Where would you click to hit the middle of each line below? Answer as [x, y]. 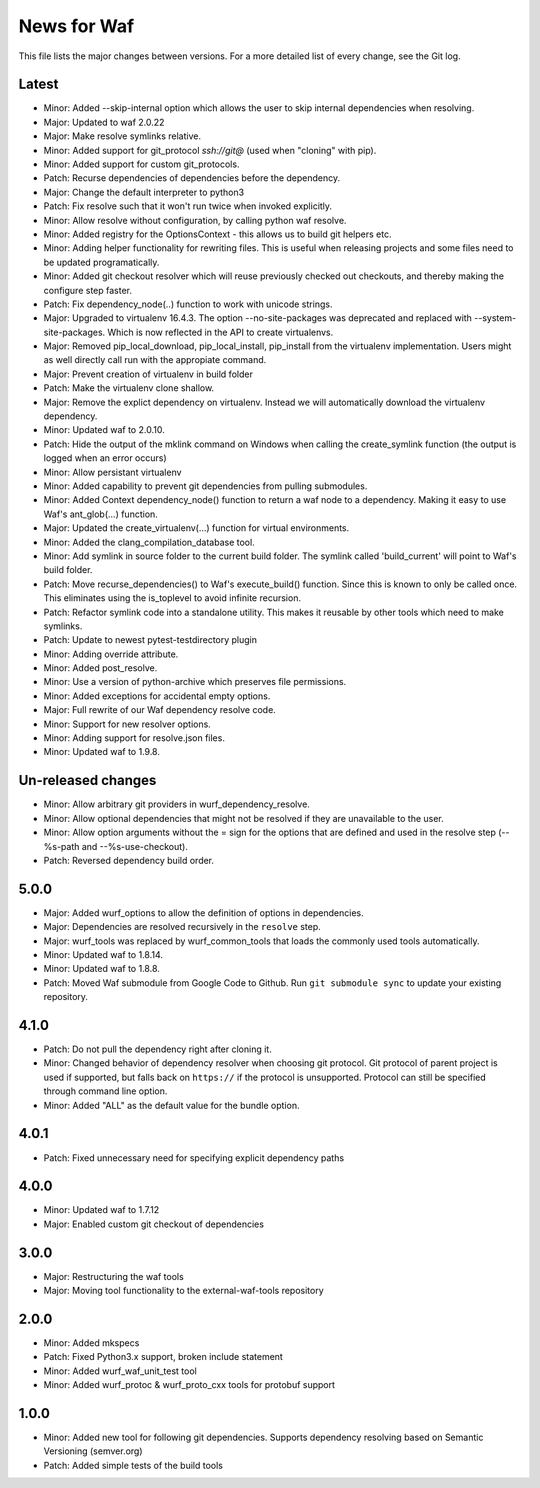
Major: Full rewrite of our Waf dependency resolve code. [160, 710]
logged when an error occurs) [105, 458]
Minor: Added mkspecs [91, 1343]
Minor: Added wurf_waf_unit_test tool [120, 1371]
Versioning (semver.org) [93, 1451]
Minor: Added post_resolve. [100, 668]
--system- [495, 318]
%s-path [61, 846]
